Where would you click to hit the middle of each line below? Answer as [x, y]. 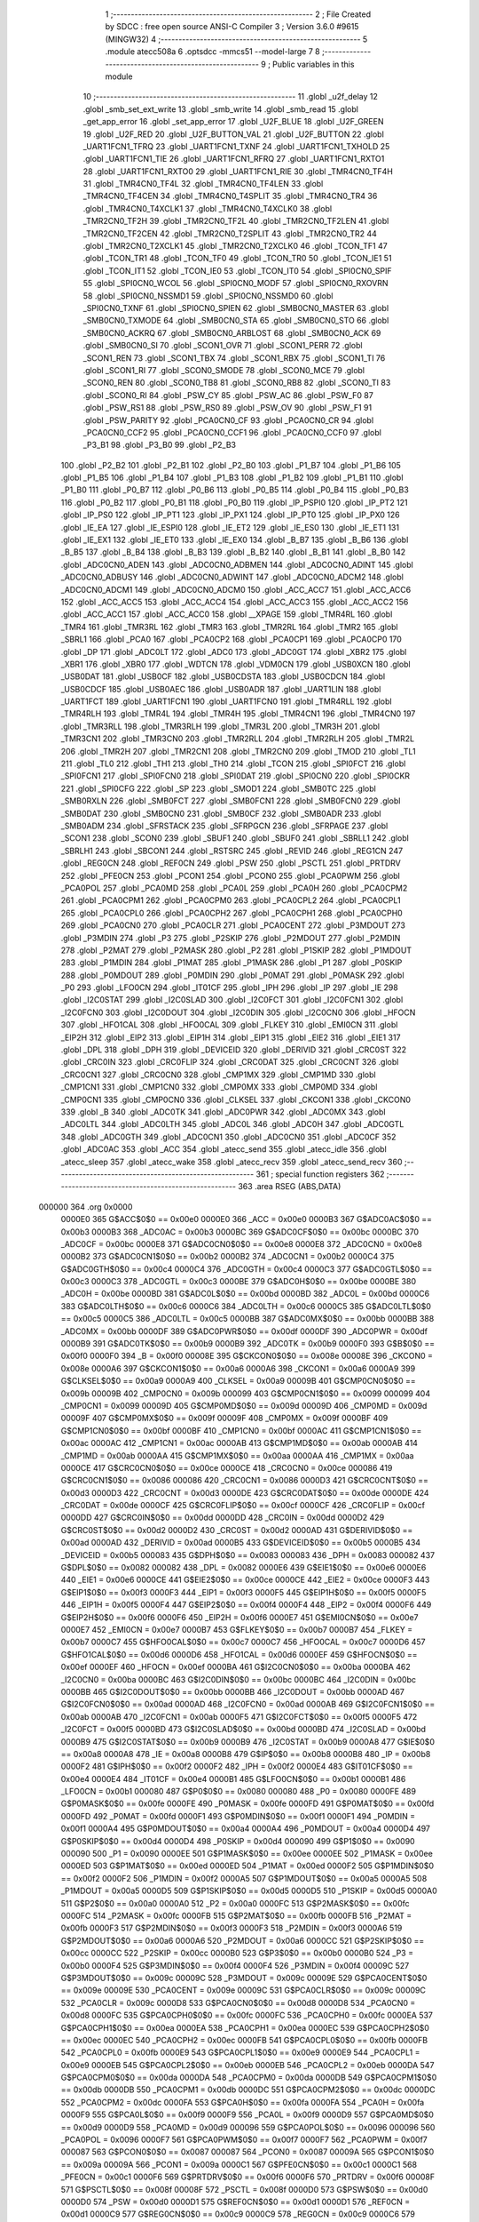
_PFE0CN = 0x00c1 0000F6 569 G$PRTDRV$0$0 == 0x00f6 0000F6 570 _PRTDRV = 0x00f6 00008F [247, 2177]
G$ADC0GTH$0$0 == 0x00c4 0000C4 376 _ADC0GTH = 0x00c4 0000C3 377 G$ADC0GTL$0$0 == [247, 1269]
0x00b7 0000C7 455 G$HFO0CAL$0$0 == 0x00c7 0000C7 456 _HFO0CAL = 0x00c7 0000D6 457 [243, 1642]
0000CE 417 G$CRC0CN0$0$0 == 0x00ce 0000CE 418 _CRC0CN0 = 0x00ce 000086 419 [227, 1467]
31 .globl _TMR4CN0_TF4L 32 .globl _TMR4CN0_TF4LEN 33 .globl [203, 184]
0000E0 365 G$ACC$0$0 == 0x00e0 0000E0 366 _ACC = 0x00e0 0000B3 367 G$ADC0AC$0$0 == [246, 1219]
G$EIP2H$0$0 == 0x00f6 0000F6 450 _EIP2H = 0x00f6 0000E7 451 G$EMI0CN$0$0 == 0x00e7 [239, 1617]
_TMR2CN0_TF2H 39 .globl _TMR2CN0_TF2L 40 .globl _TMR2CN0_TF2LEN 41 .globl [236, 221]
